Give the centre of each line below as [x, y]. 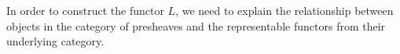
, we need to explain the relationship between [284, 10]
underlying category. [55, 41]
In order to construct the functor [85, 10]
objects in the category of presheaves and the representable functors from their [196, 25]
